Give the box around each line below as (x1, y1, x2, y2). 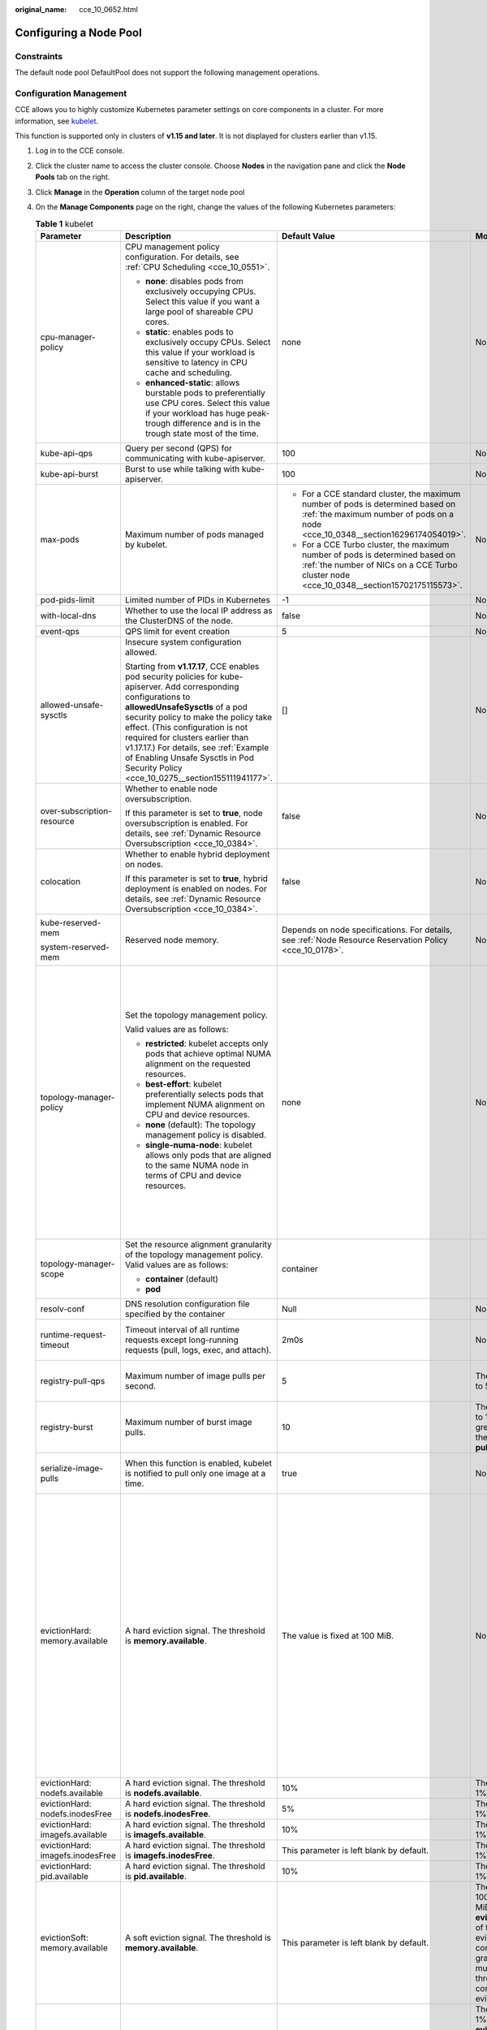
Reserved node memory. (124, 934, 219, 945)
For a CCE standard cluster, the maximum (301, 488, 461, 499)
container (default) (144, 1273, 219, 1285)
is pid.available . (124, 1870, 187, 1881)
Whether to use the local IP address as (124, 605, 273, 616)
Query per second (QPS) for (124, 443, 233, 454)
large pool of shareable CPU (144, 305, 253, 317)
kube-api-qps (40, 447, 93, 459)
